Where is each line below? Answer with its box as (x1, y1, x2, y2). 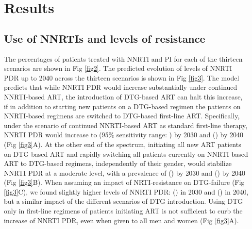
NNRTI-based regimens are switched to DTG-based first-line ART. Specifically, (4, 111, 240, 121)
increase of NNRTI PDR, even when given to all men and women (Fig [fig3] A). (4, 215, 239, 225)
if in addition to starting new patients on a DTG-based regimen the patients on (4, 101, 241, 111)
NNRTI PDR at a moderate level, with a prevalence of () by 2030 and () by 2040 (4, 167, 246, 178)
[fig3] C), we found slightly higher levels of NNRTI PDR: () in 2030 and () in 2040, (4, 186, 249, 196)
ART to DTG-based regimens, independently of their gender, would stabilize (4, 158, 232, 168)
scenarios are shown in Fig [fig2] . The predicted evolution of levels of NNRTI (4, 63, 232, 73)
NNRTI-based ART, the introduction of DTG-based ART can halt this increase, (4, 91, 243, 101)
